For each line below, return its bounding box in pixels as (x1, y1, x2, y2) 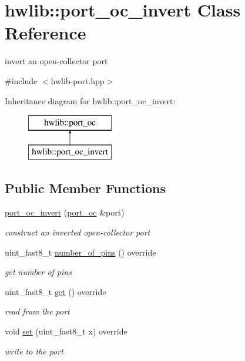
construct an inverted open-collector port (5, 226, 150, 239)
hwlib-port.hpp (51, 74, 105, 87)
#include (5, 74, 38, 87)
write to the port (5, 345, 63, 357)
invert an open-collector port (5, 55, 108, 67)
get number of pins (5, 266, 72, 278)
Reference (5, 21, 86, 45)
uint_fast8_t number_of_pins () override (5, 246, 156, 258)
